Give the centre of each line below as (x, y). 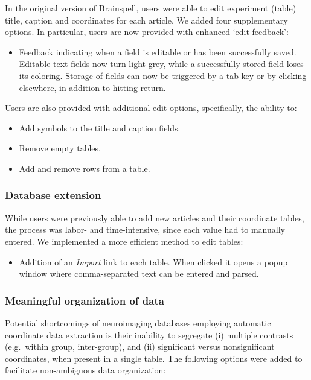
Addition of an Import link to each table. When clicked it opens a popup (153, 261)
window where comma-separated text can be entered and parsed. (139, 274)
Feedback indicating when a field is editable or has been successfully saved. (158, 52)
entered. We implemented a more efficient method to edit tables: (124, 241)
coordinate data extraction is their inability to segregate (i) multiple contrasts (149, 334)
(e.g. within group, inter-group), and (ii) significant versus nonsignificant (140, 347)
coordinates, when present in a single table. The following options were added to (154, 358)
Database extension (53, 195)
